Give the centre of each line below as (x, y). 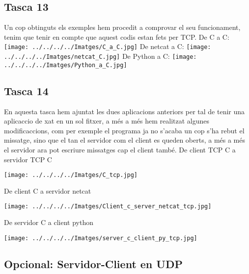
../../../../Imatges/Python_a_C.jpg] (66, 65)
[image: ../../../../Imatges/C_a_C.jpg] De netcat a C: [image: (108, 46)
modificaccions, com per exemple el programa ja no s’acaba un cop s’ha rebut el (124, 130)
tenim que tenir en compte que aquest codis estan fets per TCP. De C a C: (117, 37)
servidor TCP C (28, 159)
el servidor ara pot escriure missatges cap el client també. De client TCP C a (120, 149)
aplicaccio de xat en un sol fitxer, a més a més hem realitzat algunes (107, 121)
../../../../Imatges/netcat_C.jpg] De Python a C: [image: (100, 56)
